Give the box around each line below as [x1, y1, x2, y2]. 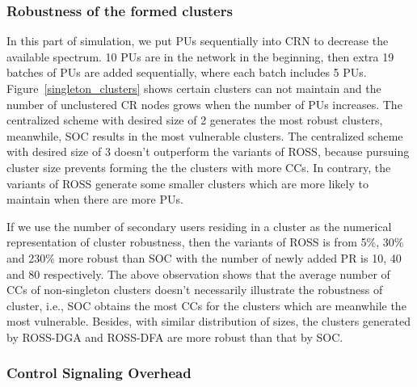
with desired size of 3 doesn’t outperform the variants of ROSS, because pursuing [6, 143, 410, 160]
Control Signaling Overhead [6, 363, 192, 383]
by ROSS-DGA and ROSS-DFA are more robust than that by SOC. [6, 328, 343, 345]
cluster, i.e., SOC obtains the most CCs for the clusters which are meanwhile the [6, 297, 406, 313]
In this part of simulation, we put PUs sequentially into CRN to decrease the [6, 32, 389, 49]
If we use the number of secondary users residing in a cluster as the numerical [6, 217, 392, 234]
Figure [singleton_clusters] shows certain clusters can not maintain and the [6, 80, 381, 96]
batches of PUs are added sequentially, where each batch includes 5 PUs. [6, 64, 367, 81]
